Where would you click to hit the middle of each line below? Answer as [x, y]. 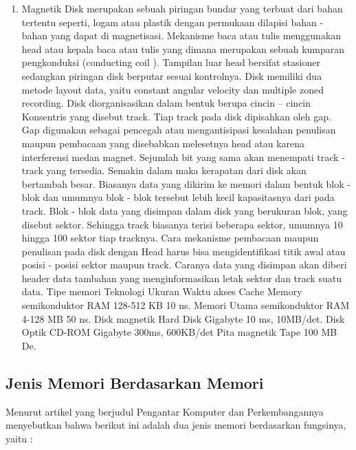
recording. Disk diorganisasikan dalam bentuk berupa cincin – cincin [166, 103]
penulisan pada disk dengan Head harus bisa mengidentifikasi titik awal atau [183, 251]
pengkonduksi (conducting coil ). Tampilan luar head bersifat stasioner [171, 62]
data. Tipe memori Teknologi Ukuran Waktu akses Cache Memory [162, 291]
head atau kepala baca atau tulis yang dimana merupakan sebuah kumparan [183, 49]
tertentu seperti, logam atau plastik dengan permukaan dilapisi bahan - [173, 22]
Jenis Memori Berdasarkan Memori [135, 382]
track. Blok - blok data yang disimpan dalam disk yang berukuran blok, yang [185, 210]
